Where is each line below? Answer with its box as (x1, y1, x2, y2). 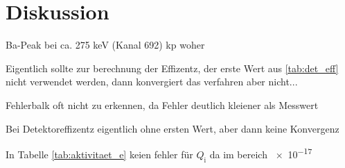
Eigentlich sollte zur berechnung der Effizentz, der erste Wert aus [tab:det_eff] (6, 60, 339, 75)
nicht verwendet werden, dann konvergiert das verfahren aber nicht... (6, 74, 298, 89)
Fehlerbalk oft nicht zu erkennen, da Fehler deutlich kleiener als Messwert (6, 97, 319, 112)
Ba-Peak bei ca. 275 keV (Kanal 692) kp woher (6, 37, 205, 52)
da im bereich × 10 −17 (209, 145, 312, 161)
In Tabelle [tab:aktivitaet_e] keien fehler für (6, 146, 193, 161)
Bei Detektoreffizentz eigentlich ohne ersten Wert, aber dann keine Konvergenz (6, 121, 339, 135)
